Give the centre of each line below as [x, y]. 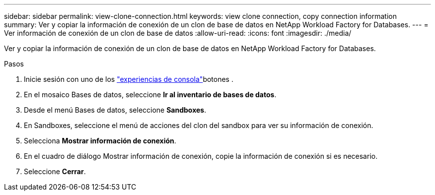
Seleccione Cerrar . [55, 171]
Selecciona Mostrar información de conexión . [100, 141]
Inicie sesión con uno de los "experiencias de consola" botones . [129, 79]
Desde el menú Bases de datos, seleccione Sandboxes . [115, 110]
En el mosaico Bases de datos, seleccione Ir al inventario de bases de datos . [150, 95]
